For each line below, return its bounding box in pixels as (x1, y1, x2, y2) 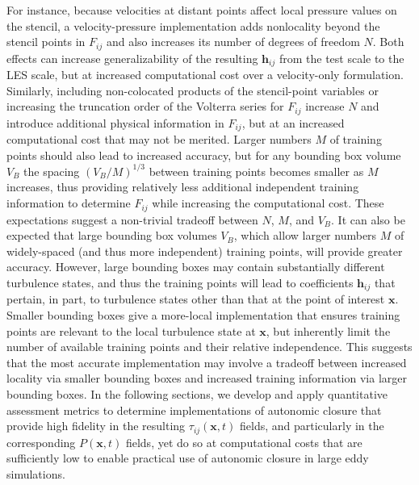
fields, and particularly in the (240, 417, 384, 434)
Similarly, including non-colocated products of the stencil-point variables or (6, 82, 379, 98)
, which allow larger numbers (233, 227, 377, 244)
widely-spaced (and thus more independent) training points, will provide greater (6, 242, 403, 259)
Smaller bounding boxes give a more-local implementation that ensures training (6, 306, 400, 323)
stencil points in (6, 33, 86, 50)
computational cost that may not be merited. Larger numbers (6, 131, 312, 148)
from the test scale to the (279, 49, 404, 66)
